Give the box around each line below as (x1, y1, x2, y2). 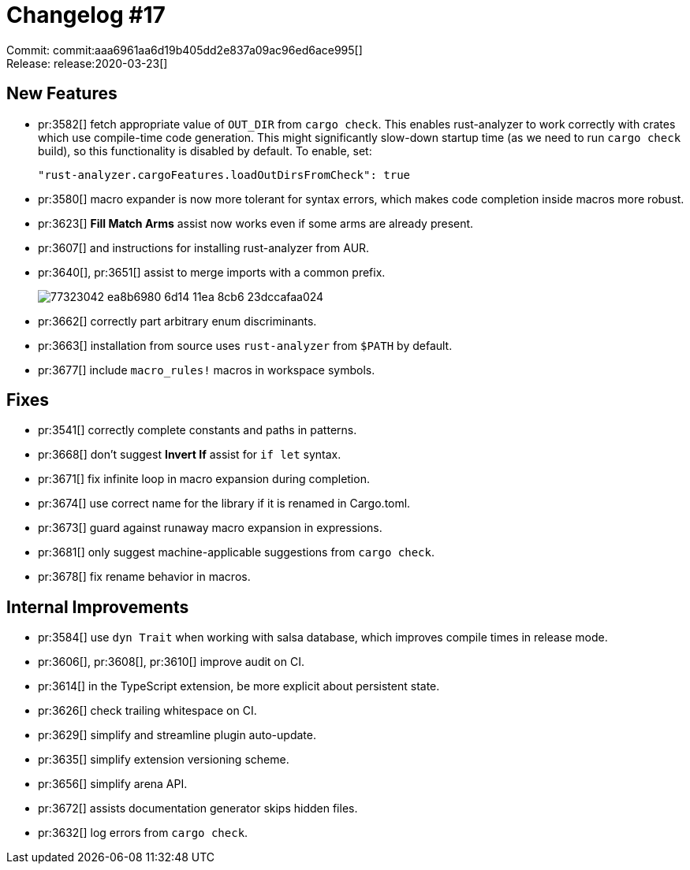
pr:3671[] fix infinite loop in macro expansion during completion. (38, 472, 370, 486)
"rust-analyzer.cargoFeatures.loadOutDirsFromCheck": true (38, 168, 411, 181)
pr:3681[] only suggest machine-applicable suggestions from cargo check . (38, 545, 435, 560)
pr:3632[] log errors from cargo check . (38, 826, 248, 840)
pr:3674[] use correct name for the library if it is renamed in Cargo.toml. (38, 496, 411, 511)
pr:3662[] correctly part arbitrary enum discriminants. (38, 314, 317, 328)
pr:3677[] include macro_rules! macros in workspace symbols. (38, 362, 375, 377)
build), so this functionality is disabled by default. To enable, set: (38, 143, 372, 158)
